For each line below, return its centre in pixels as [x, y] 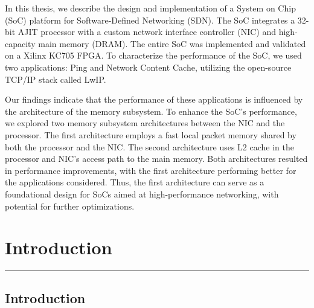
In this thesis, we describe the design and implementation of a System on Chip [150, 8]
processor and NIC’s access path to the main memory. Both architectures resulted [156, 159]
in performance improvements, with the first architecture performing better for [151, 170]
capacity [20, 43]
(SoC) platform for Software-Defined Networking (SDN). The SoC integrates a [150, 20]
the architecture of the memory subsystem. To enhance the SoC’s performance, [151, 111]
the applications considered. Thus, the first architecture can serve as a [135, 182]
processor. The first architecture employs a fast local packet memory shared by [151, 134]
